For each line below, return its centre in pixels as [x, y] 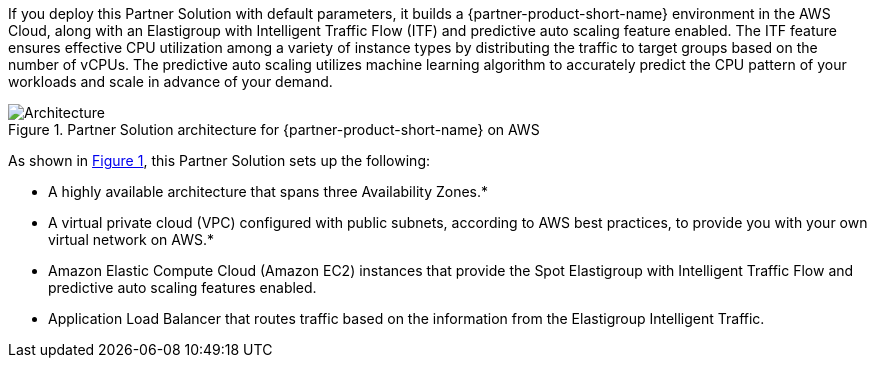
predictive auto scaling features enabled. [182, 287]
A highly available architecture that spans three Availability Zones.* [268, 191]
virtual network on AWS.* [131, 239]
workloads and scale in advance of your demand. [170, 81]
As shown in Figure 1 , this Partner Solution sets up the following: [219, 160]
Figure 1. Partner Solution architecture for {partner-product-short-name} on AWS [274, 129]
